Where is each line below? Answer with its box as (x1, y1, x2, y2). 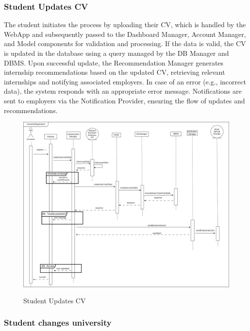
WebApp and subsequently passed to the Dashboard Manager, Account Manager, (4, 29, 246, 39)
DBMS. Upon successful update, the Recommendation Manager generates (4, 57, 224, 67)
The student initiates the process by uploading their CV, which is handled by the (4, 19, 246, 30)
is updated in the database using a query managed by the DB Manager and (4, 48, 229, 58)
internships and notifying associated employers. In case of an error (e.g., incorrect (4, 76, 246, 86)
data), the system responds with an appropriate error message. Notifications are (4, 86, 242, 96)
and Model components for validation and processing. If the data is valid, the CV (4, 38, 246, 49)
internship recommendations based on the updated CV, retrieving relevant (4, 67, 225, 77)
